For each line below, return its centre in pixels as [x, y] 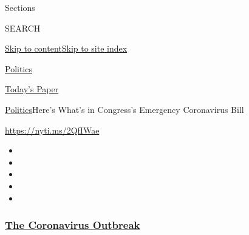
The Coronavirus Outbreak [73, 225]
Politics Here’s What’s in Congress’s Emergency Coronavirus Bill [124, 109]
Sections [20, 7]
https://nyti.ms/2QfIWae [52, 130]
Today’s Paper [32, 89]
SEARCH [23, 28]
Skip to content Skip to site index [66, 48]
